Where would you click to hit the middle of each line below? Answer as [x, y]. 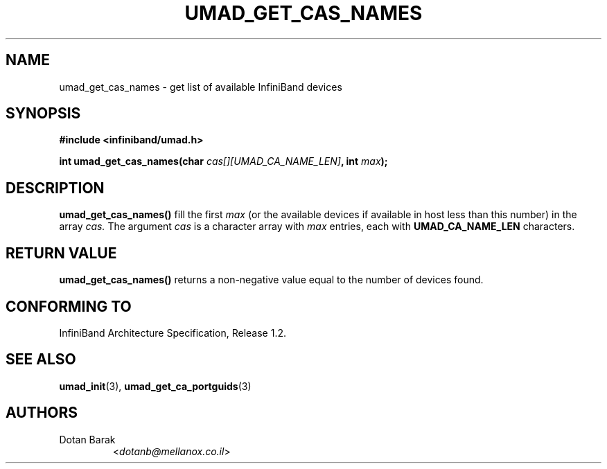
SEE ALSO [41, 360]
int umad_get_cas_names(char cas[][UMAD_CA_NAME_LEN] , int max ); [223, 161]
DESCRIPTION [55, 188]
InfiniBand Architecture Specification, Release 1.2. [173, 333]
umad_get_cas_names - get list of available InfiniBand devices [201, 87]
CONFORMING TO [69, 306]
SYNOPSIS [43, 114]
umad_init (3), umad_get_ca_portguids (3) [155, 386]
